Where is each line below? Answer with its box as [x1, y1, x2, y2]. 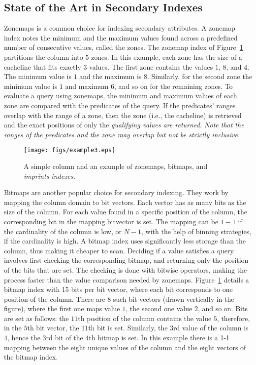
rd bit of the [46, 332, 83, 343]
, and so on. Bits [197, 303, 248, 314]
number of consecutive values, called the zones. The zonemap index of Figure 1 [4, 42, 243, 52]
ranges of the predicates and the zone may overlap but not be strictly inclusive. [4, 129, 240, 139]
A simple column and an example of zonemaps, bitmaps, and [24, 161, 208, 171]
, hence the [7, 332, 40, 343]
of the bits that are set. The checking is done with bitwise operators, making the [4, 264, 247, 275]
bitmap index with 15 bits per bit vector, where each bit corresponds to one [4, 284, 233, 294]
